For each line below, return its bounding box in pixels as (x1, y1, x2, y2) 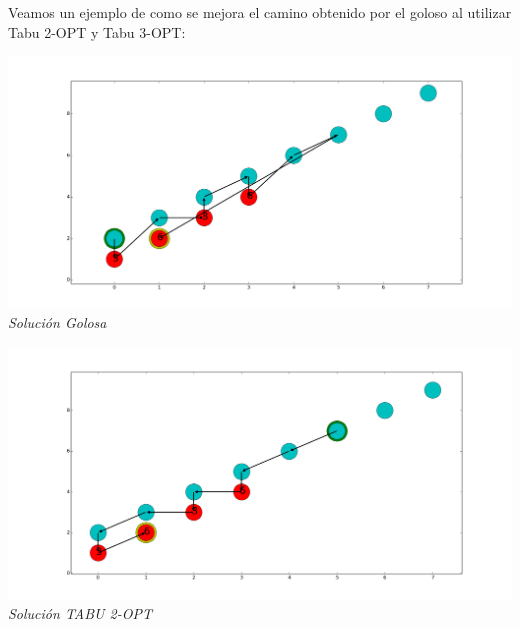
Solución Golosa (8, 312, 107, 333)
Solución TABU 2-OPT (8, 602, 152, 623)
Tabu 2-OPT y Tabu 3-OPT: (8, 21, 186, 42)
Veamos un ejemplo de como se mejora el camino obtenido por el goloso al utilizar (8, 2, 512, 22)
